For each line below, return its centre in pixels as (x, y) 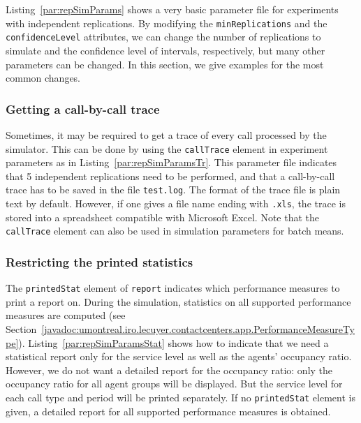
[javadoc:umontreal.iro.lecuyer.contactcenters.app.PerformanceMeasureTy (198, 328)
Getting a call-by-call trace (83, 109)
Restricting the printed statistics (100, 261)
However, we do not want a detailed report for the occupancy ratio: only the (169, 370)
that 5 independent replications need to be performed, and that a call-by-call (170, 176)
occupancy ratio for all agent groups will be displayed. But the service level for (174, 384)
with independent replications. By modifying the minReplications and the (167, 23)
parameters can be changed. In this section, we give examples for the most (165, 64)
